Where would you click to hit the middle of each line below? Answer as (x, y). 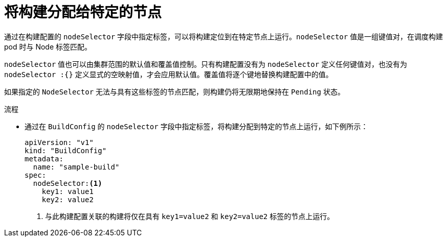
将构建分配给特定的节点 (83, 12)
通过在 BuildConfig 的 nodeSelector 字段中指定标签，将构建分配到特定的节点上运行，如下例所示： (196, 126)
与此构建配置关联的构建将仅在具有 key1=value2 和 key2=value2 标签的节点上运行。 (190, 216)
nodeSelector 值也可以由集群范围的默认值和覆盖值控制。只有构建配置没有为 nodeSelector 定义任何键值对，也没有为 (206, 64)
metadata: (44, 159)
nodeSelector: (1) (68, 183)
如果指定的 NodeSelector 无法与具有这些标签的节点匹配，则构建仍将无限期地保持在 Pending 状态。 (174, 91)
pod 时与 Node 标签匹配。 (48, 46)
